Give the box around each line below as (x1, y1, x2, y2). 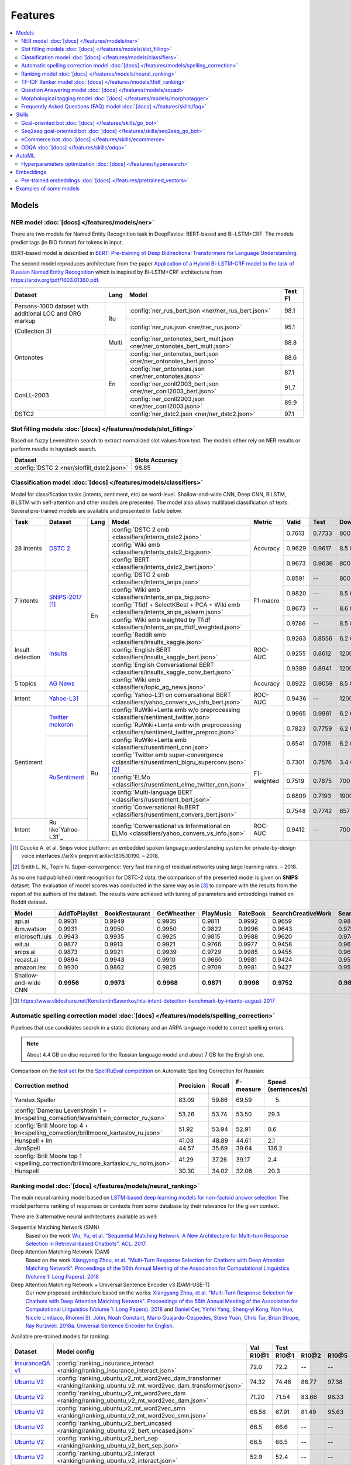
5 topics (14, 679, 37, 687)
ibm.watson (14, 925, 47, 933)
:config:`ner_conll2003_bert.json (129, 380, 219, 388)
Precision (178, 1082, 206, 1090)
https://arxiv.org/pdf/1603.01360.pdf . (11, 277, 100, 284)
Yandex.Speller (14, 1096, 56, 1104)
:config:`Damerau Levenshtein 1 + (14, 1106, 108, 1115)
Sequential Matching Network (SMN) (11, 1224, 99, 1231)
